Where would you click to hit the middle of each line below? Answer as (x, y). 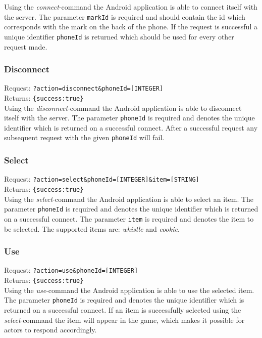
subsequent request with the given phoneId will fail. (84, 137)
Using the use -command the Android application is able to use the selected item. (129, 290)
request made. (26, 46)
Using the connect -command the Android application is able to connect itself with (131, 7)
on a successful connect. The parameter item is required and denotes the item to (129, 218)
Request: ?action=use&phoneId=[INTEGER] (71, 270)
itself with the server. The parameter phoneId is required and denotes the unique (129, 118)
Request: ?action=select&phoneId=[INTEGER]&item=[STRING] (102, 179)
